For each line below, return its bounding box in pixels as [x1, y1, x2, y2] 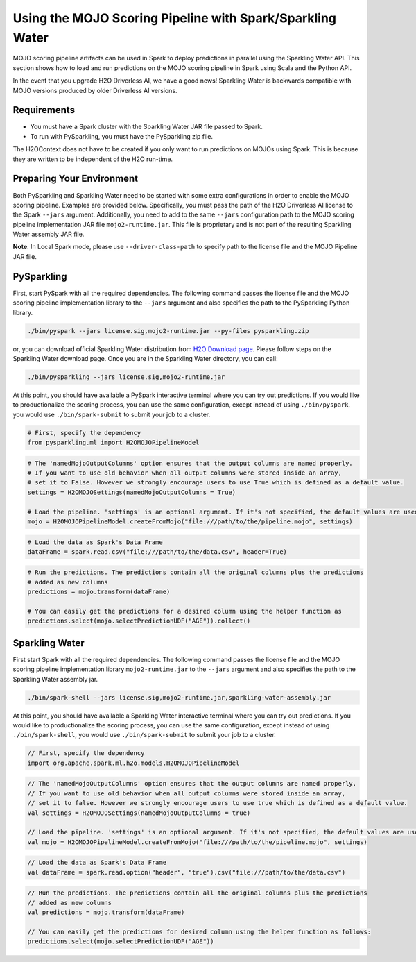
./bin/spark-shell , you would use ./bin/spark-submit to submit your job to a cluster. [12, 731, 277, 739]
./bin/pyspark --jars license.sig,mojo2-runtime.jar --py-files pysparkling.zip [27, 327, 309, 335]
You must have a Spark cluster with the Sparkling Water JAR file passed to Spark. [30, 122, 263, 131]
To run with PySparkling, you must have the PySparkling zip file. [30, 132, 213, 140]
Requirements [12, 104, 76, 116]
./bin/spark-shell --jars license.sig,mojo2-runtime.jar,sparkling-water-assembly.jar [27, 693, 331, 701]
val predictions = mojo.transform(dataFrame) [27, 909, 185, 916]
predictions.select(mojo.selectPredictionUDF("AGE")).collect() [27, 617, 251, 625]
